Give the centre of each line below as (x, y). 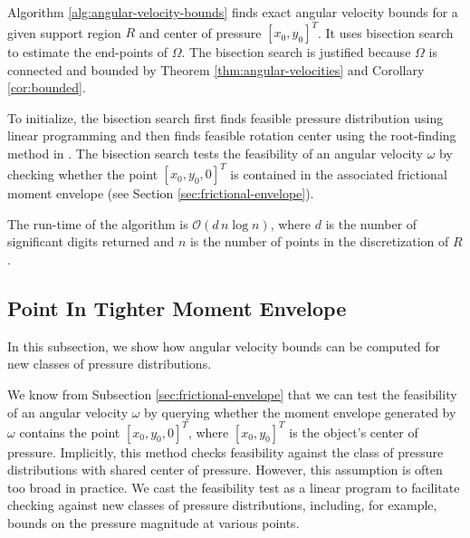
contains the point (70, 432)
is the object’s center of (354, 432)
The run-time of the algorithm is (98, 223)
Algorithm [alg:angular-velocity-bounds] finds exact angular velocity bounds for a (233, 12)
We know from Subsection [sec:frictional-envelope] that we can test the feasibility (232, 394)
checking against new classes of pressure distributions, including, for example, (222, 505)
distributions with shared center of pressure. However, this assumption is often (225, 470)
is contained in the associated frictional (339, 173)
